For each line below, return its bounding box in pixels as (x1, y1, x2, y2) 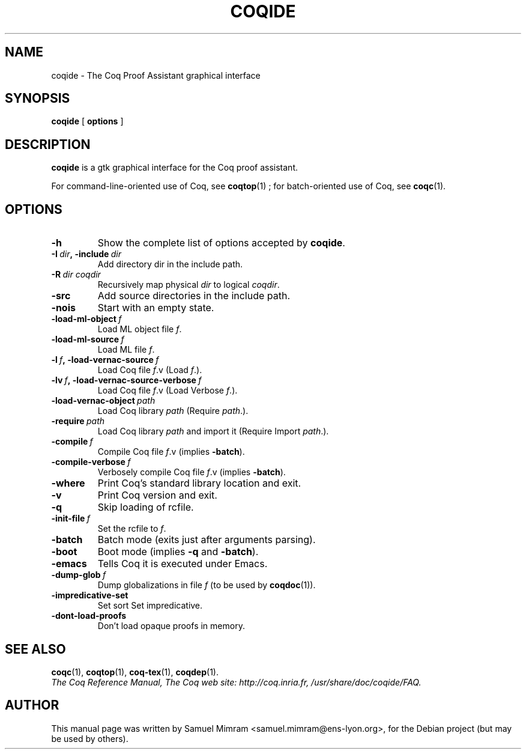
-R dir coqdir (51, 269, 101, 280)
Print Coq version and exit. (97, 489, 217, 502)
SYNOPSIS (5, 91, 70, 106)
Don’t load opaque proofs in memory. (97, 621, 245, 631)
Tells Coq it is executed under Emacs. (97, 558, 268, 570)
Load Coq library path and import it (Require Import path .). (97, 426, 329, 437)
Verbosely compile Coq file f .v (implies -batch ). (97, 467, 286, 478)
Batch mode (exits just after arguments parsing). (97, 534, 316, 546)
